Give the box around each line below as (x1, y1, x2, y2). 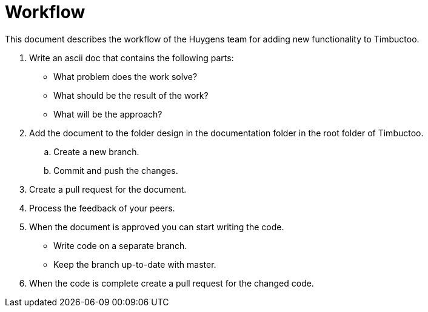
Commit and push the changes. (53, 165, 178, 176)
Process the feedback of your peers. (29, 202, 175, 213)
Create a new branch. (53, 146, 139, 157)
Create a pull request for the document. (29, 184, 187, 194)
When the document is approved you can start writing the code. (29, 221, 284, 232)
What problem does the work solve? (53, 71, 198, 82)
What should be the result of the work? (53, 90, 209, 101)
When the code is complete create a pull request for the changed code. (29, 277, 314, 288)
